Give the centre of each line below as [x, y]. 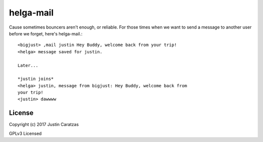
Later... [28, 65]
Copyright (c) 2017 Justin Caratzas [44, 125]
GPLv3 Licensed [25, 133]
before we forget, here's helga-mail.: [46, 33]
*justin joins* [36, 79]
